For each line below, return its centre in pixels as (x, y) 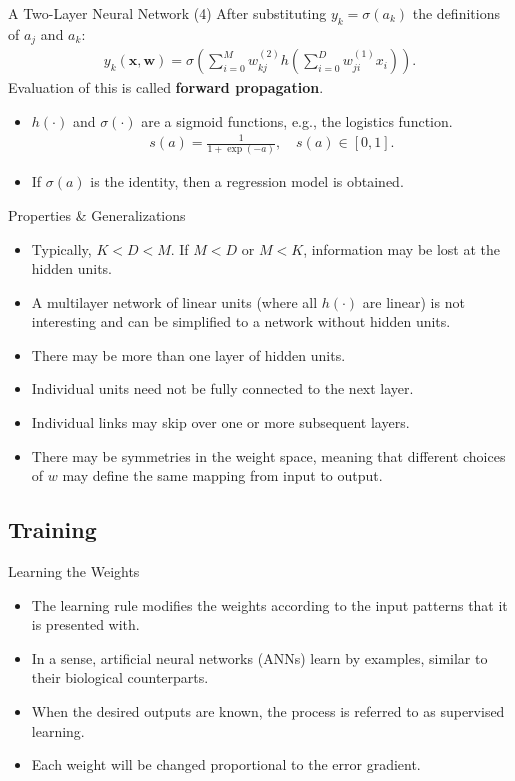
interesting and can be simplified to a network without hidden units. (241, 321)
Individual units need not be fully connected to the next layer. (222, 388)
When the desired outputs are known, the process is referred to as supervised (268, 711)
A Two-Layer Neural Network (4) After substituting (167, 13)
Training (52, 529)
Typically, (61, 248)
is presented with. (85, 624)
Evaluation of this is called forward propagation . (166, 87)
